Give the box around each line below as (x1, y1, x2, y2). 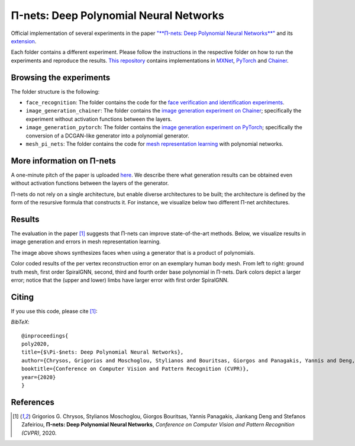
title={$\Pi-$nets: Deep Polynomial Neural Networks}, (21, 349, 184, 355)
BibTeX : (11, 319, 30, 326)
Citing (11, 292, 34, 302)
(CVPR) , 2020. (21, 429, 57, 437)
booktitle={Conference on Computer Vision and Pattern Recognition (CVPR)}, (21, 365, 250, 373)
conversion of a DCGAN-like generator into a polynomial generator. (25, 132, 189, 139)
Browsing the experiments (11, 72, 111, 82)
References (11, 397, 54, 407)
